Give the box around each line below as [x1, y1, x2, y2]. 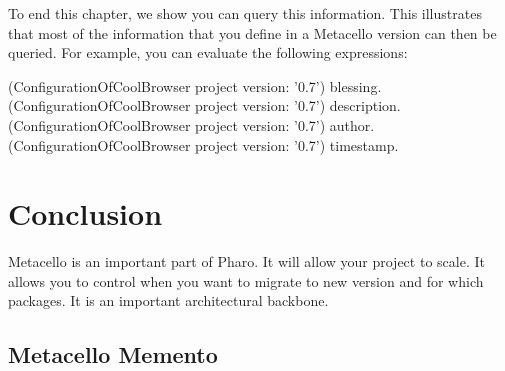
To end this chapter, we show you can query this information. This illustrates [8, 3, 482, 23]
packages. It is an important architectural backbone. [8, 290, 329, 311]
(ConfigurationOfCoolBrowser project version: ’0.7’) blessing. [8, 75, 382, 96]
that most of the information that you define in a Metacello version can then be [8, 22, 497, 43]
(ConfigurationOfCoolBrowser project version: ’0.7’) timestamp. [8, 134, 399, 155]
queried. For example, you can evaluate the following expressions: [8, 42, 408, 63]
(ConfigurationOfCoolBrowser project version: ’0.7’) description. [8, 95, 401, 116]
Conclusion [8, 193, 163, 234]
